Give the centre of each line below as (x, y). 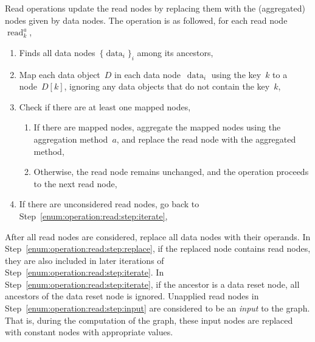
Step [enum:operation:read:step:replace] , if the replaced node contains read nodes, (158, 248)
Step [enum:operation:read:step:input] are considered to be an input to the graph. (157, 308)
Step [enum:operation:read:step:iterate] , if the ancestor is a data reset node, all (152, 284)
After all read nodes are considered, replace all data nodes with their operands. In (158, 236)
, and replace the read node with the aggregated (206, 139)
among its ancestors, (175, 52)
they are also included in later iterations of (85, 260)
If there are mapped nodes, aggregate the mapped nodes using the (157, 127)
